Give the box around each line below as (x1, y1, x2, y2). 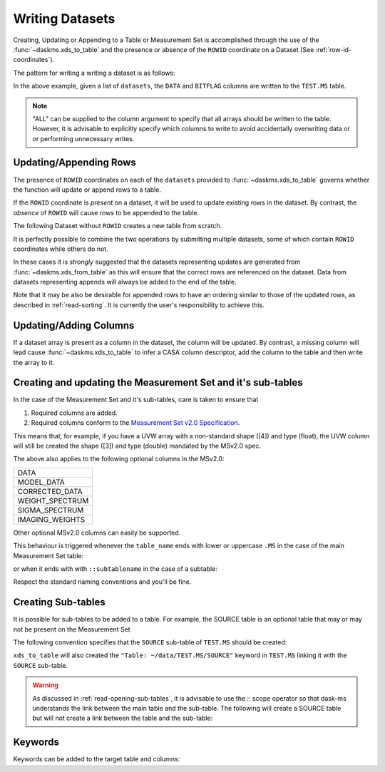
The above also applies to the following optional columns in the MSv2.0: (13, 455, 225, 463)
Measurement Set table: (13, 551, 84, 560)
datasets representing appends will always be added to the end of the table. (13, 278, 237, 287)
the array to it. (13, 358, 55, 366)
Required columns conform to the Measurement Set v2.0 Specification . (31, 418, 240, 427)
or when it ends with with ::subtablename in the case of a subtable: (13, 564, 217, 573)
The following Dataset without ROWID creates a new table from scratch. (13, 222, 222, 230)
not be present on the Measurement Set (13, 624, 131, 634)
